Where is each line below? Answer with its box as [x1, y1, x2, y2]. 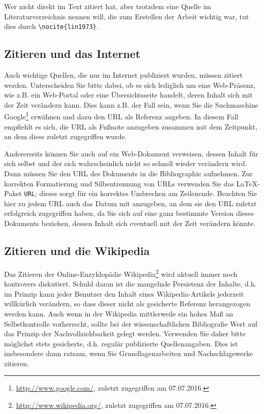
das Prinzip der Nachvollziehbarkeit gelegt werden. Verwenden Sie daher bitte [4, 328, 246, 339]
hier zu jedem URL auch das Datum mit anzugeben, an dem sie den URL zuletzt [4, 198, 257, 208]
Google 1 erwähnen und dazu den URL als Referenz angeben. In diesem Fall [4, 110, 239, 122]
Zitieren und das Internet [4, 46, 141, 61]
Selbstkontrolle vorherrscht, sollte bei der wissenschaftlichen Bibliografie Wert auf [4, 318, 258, 329]
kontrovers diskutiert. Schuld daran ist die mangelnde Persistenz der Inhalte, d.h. [4, 278, 257, 289]
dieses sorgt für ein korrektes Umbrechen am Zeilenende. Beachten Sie [39, 188, 257, 199]
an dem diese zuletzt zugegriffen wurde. [4, 131, 127, 142]
